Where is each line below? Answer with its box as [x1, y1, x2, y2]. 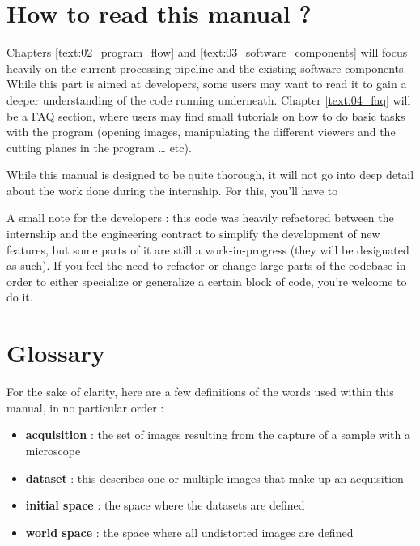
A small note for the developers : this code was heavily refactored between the [6, 209, 394, 226]
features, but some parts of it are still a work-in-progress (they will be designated [6, 241, 409, 258]
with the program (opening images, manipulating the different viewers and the [6, 123, 396, 140]
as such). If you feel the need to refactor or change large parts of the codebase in [6, 257, 406, 274]
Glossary [6, 336, 105, 369]
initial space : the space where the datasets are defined [25, 497, 305, 514]
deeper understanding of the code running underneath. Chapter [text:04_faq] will [6, 91, 411, 108]
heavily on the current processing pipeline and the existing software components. [6, 59, 407, 76]
